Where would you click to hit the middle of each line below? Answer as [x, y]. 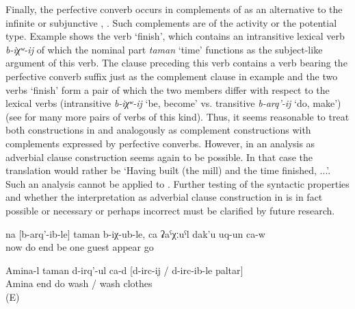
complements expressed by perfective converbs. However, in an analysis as [160, 143]
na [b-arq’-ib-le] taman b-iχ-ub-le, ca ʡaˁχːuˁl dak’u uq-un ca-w [135, 233]
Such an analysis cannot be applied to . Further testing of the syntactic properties [177, 183]
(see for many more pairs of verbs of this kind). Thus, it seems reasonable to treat [177, 116]
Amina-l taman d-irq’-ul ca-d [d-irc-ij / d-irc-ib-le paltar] [124, 270]
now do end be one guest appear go [80, 247]
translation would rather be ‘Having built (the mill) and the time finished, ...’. [168, 170]
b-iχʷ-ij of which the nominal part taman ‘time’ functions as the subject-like [164, 49]
